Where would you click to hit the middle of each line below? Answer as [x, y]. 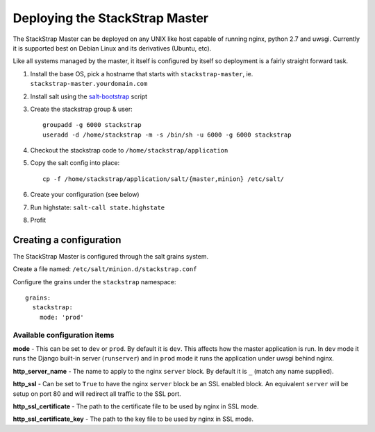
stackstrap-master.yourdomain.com [89, 84]
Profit [38, 220]
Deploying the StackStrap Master [110, 18]
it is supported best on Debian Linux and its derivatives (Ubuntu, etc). [112, 48]
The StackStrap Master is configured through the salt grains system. [110, 256]
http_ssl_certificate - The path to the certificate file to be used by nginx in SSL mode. [136, 406]
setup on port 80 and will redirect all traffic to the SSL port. [97, 394]
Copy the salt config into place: [75, 163]
